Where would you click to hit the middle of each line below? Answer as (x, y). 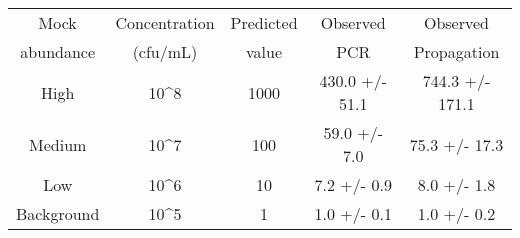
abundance (58, 51)
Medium (58, 144)
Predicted (264, 22)
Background (58, 213)
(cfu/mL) (165, 51)
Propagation (456, 51)
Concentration (165, 22)
